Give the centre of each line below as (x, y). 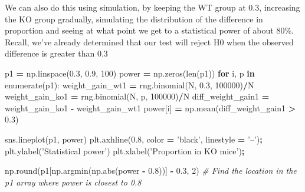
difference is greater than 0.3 (56, 53)
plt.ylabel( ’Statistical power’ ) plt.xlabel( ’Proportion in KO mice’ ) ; (125, 150)
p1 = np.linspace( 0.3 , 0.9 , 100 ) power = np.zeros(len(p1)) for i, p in (130, 73)
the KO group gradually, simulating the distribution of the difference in (134, 19)
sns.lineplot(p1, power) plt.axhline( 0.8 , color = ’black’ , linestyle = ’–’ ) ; (134, 139)
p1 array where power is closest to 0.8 (73, 182)
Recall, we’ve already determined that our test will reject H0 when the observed (149, 42)
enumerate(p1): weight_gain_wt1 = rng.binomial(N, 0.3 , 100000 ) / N (129, 85)
